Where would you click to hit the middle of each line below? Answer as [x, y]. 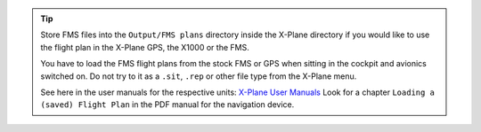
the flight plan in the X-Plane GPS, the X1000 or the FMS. [145, 47]
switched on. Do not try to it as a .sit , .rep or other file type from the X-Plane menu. [199, 76]
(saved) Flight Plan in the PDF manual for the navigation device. [167, 105]
